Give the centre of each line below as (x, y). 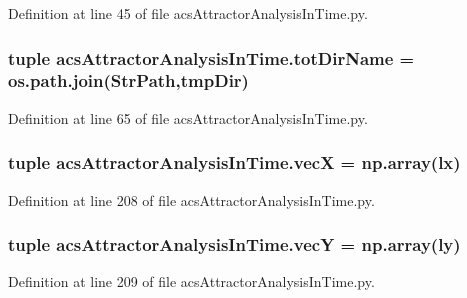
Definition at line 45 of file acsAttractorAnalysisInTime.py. (188, 13)
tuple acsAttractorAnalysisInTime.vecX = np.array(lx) (234, 162)
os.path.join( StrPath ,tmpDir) (128, 80)
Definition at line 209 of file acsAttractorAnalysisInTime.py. (191, 281)
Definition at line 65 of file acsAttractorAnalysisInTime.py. (188, 117)
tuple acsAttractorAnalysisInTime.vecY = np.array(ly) (234, 244)
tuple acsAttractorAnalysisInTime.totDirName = (211, 57)
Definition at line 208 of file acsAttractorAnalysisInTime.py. (191, 199)
